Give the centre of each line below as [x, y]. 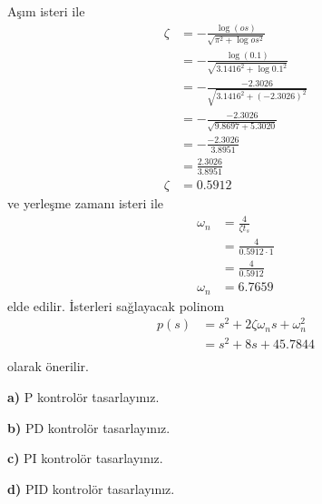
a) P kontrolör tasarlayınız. [83, 396]
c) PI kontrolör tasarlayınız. [85, 458]
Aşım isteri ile [46, 11]
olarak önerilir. [48, 366]
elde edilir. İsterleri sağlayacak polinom [116, 305]
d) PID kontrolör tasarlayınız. [91, 488]
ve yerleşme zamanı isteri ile [86, 202]
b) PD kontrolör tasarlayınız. [89, 427]
